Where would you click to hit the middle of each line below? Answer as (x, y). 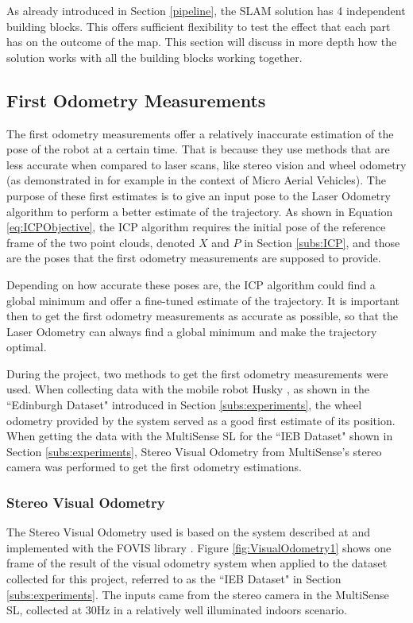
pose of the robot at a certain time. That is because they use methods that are (198, 149)
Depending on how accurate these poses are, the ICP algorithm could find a (191, 284)
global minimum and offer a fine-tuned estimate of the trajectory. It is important (203, 300)
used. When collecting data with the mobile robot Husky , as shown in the (188, 389)
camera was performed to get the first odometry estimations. (154, 467)
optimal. (27, 347)
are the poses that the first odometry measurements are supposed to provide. (194, 258)
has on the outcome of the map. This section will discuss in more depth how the (202, 42)
